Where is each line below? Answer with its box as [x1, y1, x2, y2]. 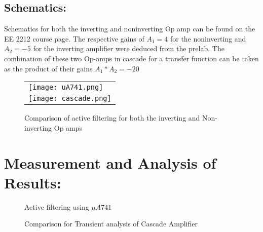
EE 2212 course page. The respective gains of [4, 33, 144, 44]
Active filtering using [24, 201, 89, 212]
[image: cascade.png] [28, 94, 111, 103]
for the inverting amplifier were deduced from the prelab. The [33, 43, 224, 54]
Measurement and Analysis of [4, 152, 216, 173]
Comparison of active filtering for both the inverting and [24, 112, 200, 123]
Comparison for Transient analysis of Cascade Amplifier [24, 218, 198, 229]
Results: [4, 172, 61, 192]
